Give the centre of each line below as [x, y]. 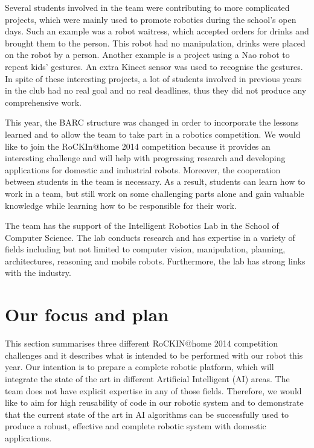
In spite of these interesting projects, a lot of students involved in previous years [153, 78]
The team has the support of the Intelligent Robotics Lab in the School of [142, 226]
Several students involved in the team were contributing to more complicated [147, 7]
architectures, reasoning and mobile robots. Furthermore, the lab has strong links [155, 261]
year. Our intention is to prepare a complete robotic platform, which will [139, 367]
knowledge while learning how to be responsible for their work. [121, 205]
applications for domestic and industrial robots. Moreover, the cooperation [143, 169]
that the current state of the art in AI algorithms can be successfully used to [147, 414]
